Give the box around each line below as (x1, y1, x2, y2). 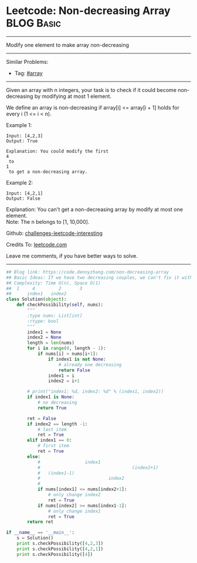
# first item (37, 443, 69, 449)
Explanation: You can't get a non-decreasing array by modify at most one (6, 206, 184, 213)
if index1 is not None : (47, 356, 107, 362)
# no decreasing (37, 400, 77, 405)
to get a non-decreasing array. (8, 169, 88, 175)
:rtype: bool (27, 318, 59, 324)
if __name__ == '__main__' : (6, 530, 75, 535)
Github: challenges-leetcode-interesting (6, 230, 103, 237)
